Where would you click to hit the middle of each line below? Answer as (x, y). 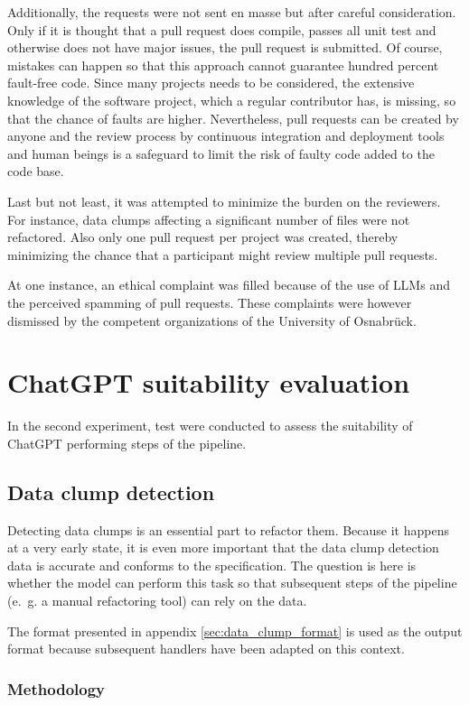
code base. (36, 171)
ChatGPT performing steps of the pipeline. (127, 443)
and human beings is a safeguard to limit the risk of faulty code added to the (221, 153)
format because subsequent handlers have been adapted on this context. (206, 649)
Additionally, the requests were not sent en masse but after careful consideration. (232, 12)
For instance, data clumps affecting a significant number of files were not (209, 219)
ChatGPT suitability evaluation (209, 382)
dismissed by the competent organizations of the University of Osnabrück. (212, 320)
